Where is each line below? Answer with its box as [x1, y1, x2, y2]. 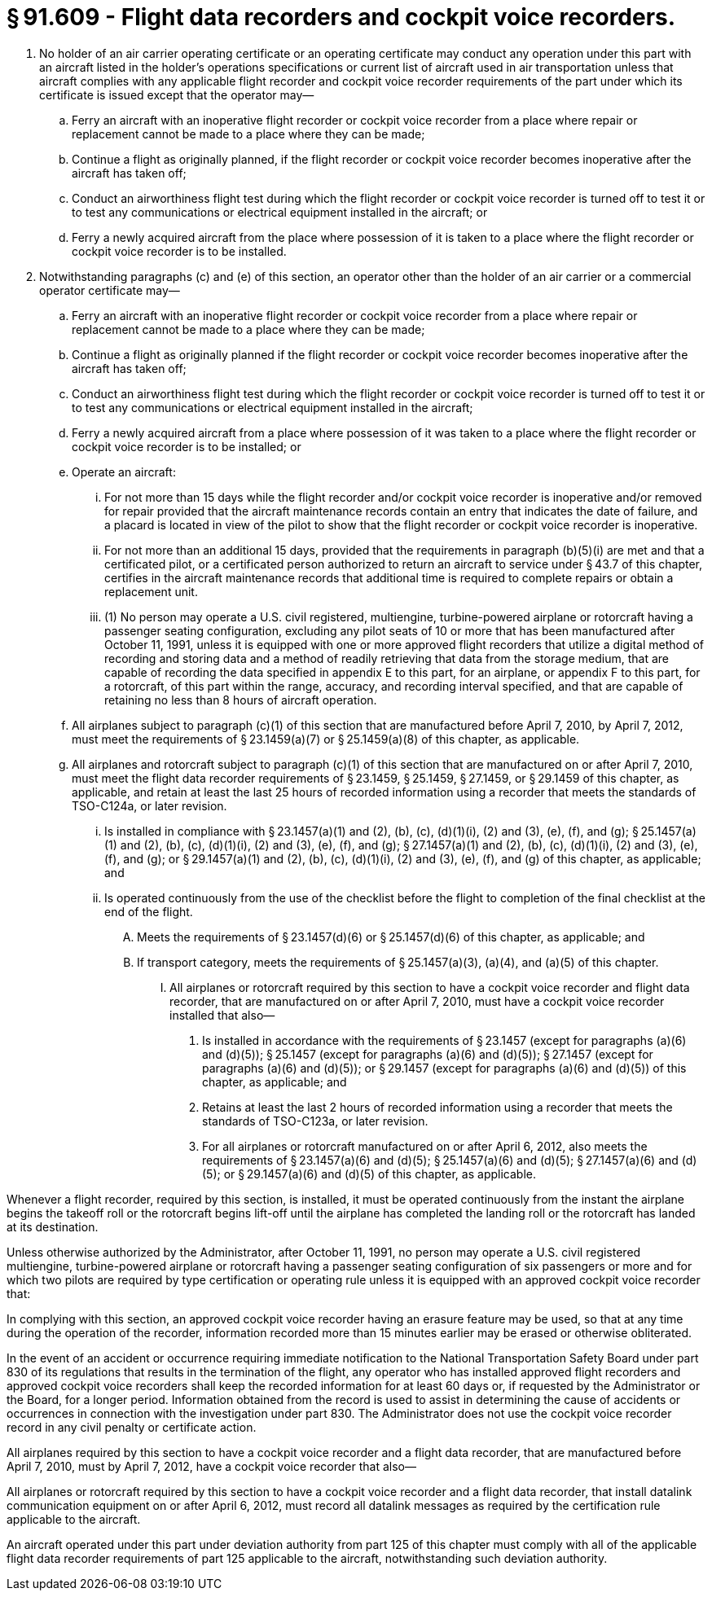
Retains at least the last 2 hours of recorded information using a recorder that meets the [202, 1099, 673, 1114]
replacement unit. [104, 584, 198, 599]
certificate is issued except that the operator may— [39, 87, 314, 102]
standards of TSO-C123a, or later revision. [202, 1113, 429, 1128]
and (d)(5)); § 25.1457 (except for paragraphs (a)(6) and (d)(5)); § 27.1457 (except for [202, 1046, 653, 1061]
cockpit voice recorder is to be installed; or [72, 439, 301, 454]
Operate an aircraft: [72, 464, 176, 479]
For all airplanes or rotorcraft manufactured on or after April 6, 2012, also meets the [202, 1139, 648, 1153]
